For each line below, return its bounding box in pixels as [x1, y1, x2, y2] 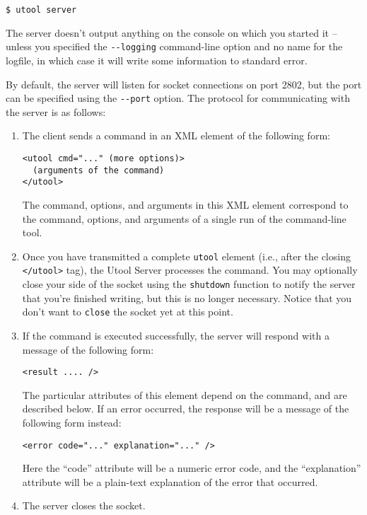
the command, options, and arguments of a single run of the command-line [22, 211, 346, 226]
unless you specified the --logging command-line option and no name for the [6, 39, 343, 54]
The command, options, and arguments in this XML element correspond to [22, 197, 349, 212]
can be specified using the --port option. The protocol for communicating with [6, 91, 350, 105]
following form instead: [22, 415, 122, 429]
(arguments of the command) [33, 165, 165, 175]
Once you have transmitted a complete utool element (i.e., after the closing [22, 248, 351, 263]
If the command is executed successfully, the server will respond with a [22, 328, 330, 342]
